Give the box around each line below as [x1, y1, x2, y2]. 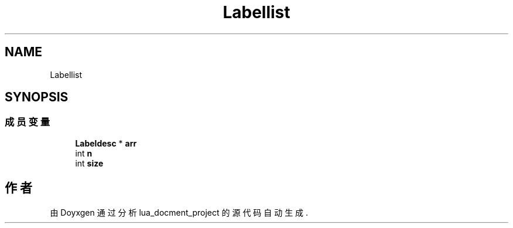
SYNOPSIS [5, 90, 69, 105]
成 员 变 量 [5, 116, 50, 128]
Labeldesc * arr [75, 138, 137, 148]
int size [75, 158, 104, 168]
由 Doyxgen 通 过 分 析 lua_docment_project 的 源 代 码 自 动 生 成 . [50, 207, 309, 217]
